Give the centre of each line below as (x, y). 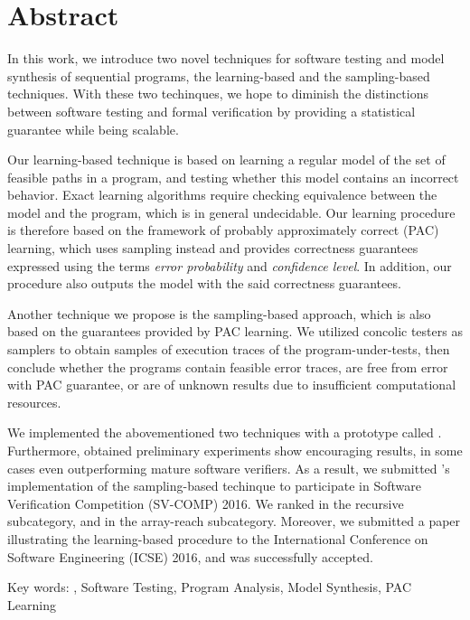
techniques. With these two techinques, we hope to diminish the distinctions (218, 94)
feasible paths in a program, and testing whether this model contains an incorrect (233, 177)
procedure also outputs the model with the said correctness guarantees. (204, 283)
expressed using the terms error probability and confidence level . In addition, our (230, 265)
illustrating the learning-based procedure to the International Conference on (218, 538)
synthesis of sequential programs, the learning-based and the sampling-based (219, 75)
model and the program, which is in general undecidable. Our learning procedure (231, 212)
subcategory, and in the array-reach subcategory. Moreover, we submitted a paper (234, 521)
